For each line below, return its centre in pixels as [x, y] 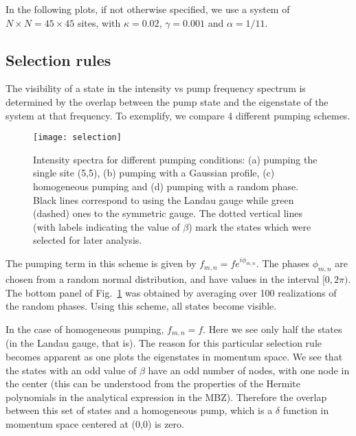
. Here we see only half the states [272, 329]
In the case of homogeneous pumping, [85, 329]
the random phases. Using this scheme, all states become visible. [141, 306]
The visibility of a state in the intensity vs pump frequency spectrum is [156, 88]
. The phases [282, 263]
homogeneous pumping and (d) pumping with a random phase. [166, 186]
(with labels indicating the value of [107, 226]
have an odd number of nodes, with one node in [249, 370]
